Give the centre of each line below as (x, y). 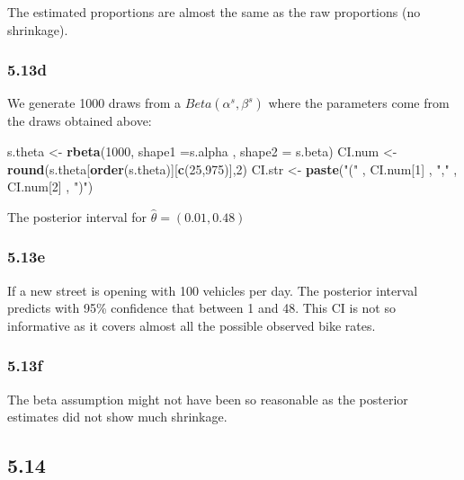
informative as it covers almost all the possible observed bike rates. (192, 325)
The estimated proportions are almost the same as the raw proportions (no (214, 12)
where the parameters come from (359, 103)
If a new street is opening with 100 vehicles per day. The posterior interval (213, 290)
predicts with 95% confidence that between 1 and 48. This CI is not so (201, 308)
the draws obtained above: (80, 121)
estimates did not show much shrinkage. (117, 417)
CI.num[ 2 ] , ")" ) (50, 187)
